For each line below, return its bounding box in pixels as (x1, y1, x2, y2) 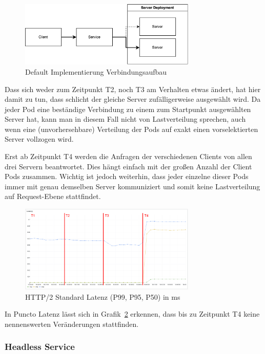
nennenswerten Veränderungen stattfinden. (5, 318, 139, 329)
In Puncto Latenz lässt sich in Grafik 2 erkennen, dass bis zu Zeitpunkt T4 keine (5, 308, 260, 319)
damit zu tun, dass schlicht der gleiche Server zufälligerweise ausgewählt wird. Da (5, 94, 261, 104)
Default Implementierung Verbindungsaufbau (25, 66, 167, 77)
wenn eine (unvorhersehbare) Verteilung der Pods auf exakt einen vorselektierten (5, 123, 258, 134)
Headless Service (5, 340, 75, 353)
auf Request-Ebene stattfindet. (5, 191, 101, 202)
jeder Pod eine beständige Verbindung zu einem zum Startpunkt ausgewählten (5, 103, 251, 114)
